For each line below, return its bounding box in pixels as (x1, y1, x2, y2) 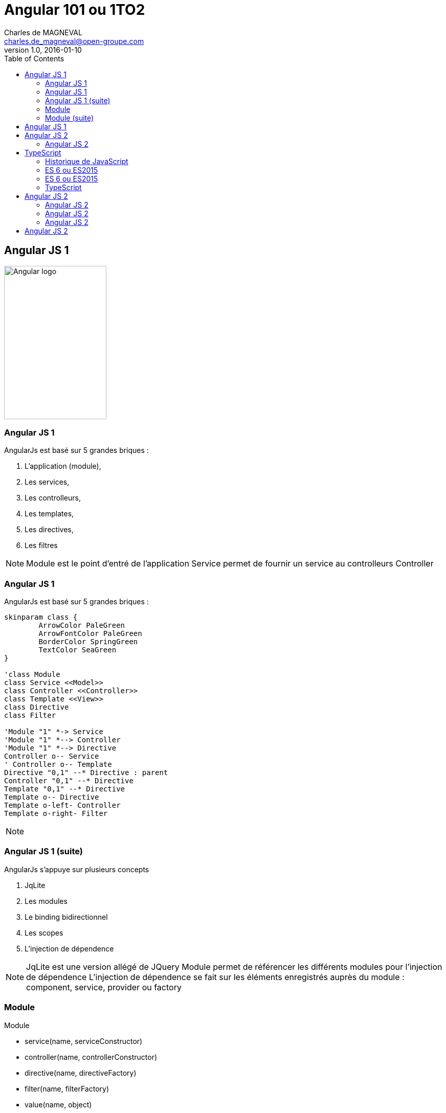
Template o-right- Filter (4, 809, 108, 818)
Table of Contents (4, 54, 64, 63)
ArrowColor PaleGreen (38, 621, 125, 630)
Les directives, (25, 525, 74, 534)
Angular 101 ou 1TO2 (4, 1, 145, 18)
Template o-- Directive (4, 793, 99, 802)
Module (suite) (45, 113, 94, 122)
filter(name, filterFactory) (25, 1084, 109, 1093)
